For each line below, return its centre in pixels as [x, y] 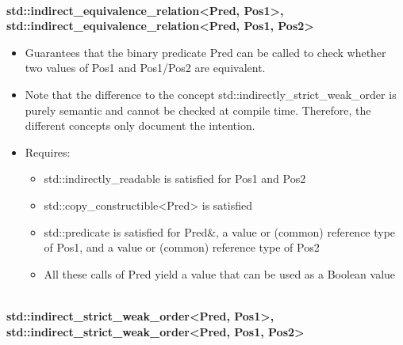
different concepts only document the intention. [140, 125]
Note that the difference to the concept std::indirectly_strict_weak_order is [211, 94]
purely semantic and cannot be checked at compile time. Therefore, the [198, 110]
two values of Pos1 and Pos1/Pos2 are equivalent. [145, 68]
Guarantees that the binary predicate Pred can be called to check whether [205, 52]
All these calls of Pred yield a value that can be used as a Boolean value [220, 273]
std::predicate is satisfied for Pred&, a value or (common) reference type [220, 231]
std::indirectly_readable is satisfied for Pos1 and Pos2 [175, 178]
